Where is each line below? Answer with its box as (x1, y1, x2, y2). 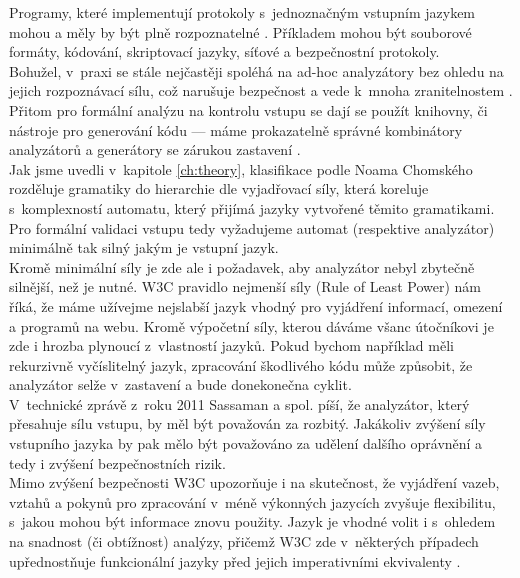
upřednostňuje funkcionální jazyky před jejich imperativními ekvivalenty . (9, 550, 461, 571)
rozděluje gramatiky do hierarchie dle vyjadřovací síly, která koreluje (9, 178, 429, 199)
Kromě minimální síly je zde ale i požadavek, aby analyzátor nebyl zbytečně (9, 256, 475, 277)
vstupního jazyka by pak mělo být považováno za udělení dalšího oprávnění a (9, 433, 483, 454)
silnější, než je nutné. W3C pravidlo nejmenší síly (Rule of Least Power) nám (9, 276, 481, 297)
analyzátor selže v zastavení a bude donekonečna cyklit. (9, 374, 352, 395)
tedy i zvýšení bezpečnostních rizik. (9, 452, 226, 473)
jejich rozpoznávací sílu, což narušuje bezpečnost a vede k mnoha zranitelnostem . (9, 80, 513, 101)
